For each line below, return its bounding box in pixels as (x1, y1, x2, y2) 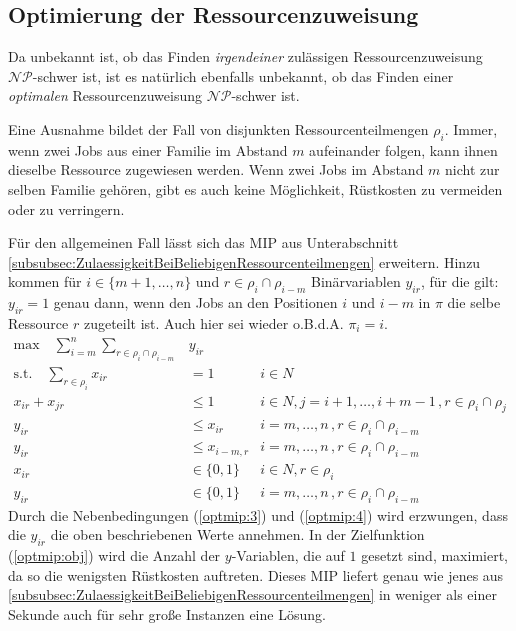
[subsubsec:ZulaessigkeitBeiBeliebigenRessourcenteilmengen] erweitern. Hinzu (8, 251, 481, 272)
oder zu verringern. (8, 198, 125, 219)
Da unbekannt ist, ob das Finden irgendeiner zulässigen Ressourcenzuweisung (8, 46, 483, 67)
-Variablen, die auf (231, 545, 345, 566)
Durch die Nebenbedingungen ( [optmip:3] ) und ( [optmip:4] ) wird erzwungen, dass (8, 504, 508, 525)
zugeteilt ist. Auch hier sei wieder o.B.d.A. (83, 312, 344, 333)
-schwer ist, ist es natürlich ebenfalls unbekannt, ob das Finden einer (32, 65, 454, 86)
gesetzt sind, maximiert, (361, 545, 508, 566)
